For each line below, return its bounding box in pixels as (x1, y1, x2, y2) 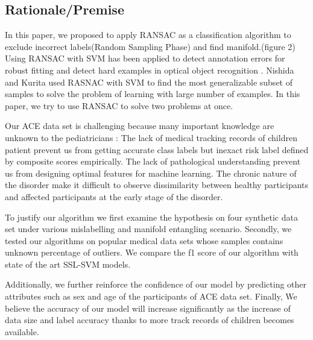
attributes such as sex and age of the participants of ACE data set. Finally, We (5, 290, 297, 303)
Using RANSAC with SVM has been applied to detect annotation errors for (5, 52, 285, 65)
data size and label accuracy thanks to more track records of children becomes (5, 313, 294, 326)
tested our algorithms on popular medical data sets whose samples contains (5, 234, 283, 247)
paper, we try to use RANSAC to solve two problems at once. (5, 99, 233, 112)
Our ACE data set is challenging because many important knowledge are (5, 119, 274, 132)
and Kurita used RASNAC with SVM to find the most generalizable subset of (5, 75, 292, 88)
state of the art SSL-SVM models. (5, 257, 131, 270)
